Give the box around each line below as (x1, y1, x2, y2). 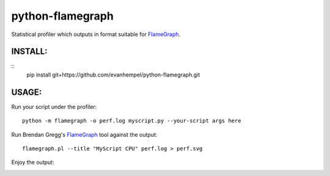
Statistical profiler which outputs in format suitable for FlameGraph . (11, 31, 181, 38)
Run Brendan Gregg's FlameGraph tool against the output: (11, 131, 158, 138)
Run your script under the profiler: (11, 103, 97, 110)
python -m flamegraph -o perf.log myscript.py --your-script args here (22, 117, 241, 125)
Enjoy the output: (11, 159, 54, 166)
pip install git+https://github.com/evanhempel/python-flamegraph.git (26, 71, 200, 78)
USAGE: (11, 87, 42, 97)
